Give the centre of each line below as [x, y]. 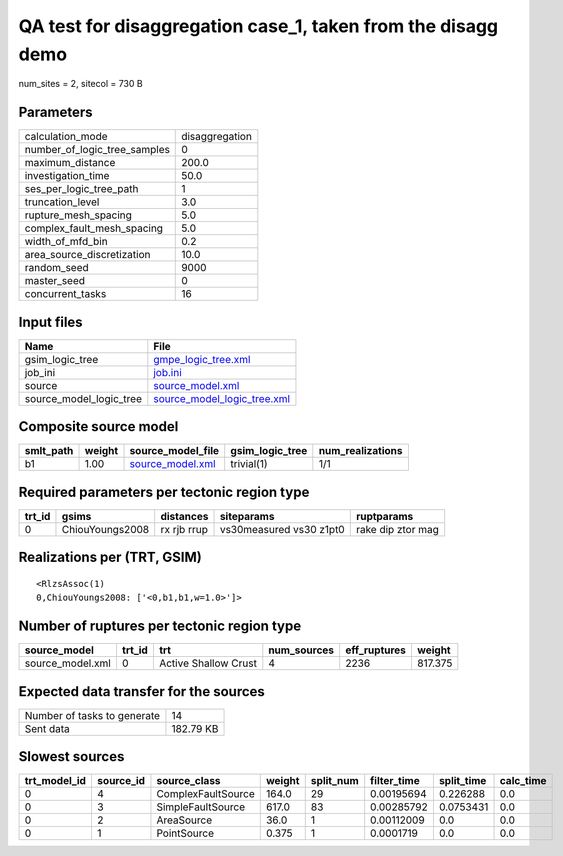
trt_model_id [55, 781]
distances [184, 516]
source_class [188, 781]
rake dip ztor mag [397, 529]
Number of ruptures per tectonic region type [160, 626]
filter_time [395, 781]
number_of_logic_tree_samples [97, 150]
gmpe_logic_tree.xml [202, 359]
